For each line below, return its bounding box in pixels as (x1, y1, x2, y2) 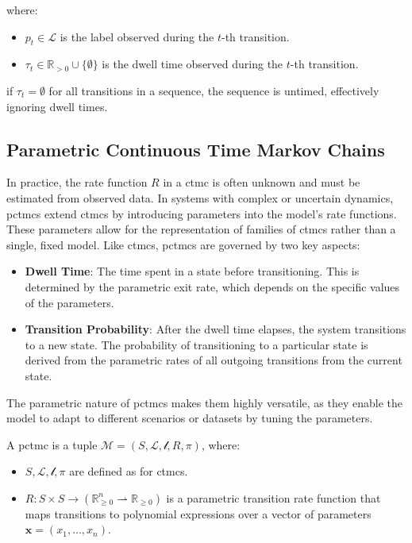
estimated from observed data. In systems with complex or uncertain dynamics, (6, 189, 394, 206)
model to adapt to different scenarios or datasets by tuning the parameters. (6, 410, 373, 426)
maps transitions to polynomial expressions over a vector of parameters (25, 505, 372, 522)
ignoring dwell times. (6, 98, 108, 114)
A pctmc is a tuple (6, 436, 98, 452)
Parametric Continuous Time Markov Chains (6, 137, 385, 161)
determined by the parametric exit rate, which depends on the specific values (25, 278, 400, 295)
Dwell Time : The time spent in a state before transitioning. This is (25, 263, 360, 279)
